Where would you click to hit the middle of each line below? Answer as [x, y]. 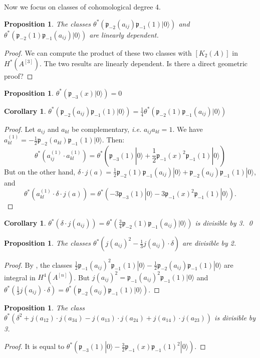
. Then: [113, 140]
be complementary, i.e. [107, 129]
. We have [188, 129]
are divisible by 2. [209, 243]
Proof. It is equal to [34, 346]
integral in [20, 277]
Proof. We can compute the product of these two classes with [98, 52]
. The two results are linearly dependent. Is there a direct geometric [144, 63]
